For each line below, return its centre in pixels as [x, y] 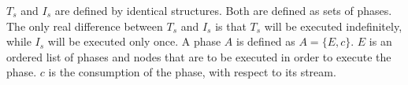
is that [231, 26]
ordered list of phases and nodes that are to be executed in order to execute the [199, 56]
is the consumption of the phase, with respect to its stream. [192, 72]
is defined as [266, 41]
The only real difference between [85, 26]
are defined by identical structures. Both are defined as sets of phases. [223, 10]
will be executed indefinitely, [333, 26]
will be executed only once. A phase [134, 41]
